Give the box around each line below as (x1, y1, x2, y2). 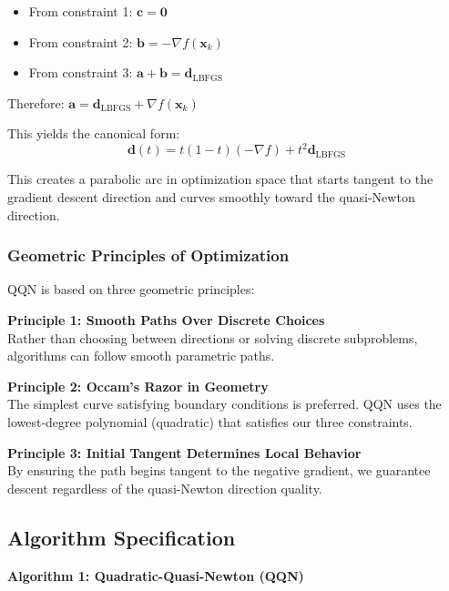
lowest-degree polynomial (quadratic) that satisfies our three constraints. (7, 413, 413, 432)
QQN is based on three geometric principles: (7, 280, 255, 299)
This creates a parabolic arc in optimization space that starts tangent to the (7, 169, 434, 189)
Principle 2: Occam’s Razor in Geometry (7, 376, 269, 395)
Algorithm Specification (7, 523, 236, 551)
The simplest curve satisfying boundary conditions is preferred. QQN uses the (7, 394, 442, 413)
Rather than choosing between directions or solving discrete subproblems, (7, 328, 418, 347)
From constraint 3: (28, 63, 133, 82)
